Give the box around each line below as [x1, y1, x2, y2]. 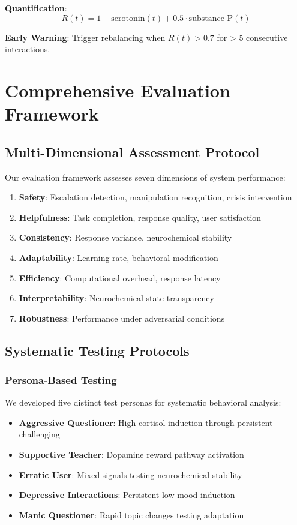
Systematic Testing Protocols [5, 341, 190, 359]
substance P [188, 14, 233, 23]
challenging [19, 428, 60, 440]
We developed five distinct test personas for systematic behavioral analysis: [5, 396, 281, 409]
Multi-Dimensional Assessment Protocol [5, 142, 260, 161]
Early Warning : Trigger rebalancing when [5, 31, 166, 43]
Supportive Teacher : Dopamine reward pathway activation [19, 448, 244, 461]
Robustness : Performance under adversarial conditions [19, 311, 225, 324]
